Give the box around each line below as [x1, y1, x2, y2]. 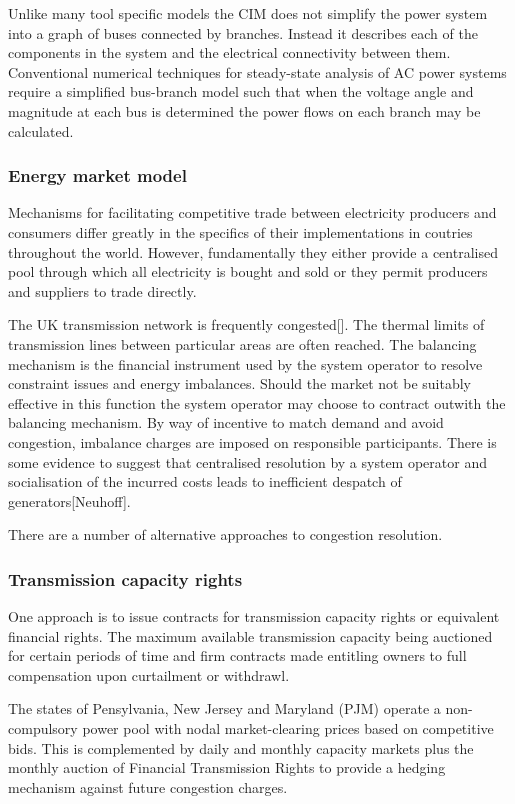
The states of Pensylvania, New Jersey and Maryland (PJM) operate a [8, 698, 441, 719]
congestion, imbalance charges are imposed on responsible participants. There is [8, 431, 497, 452]
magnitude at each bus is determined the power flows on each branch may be [8, 100, 481, 121]
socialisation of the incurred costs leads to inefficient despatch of [8, 471, 402, 492]
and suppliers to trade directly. [8, 280, 197, 301]
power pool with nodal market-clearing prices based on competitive [82, 718, 494, 739]
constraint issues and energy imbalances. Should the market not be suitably [8, 373, 471, 394]
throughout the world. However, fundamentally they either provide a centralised [8, 241, 498, 262]
